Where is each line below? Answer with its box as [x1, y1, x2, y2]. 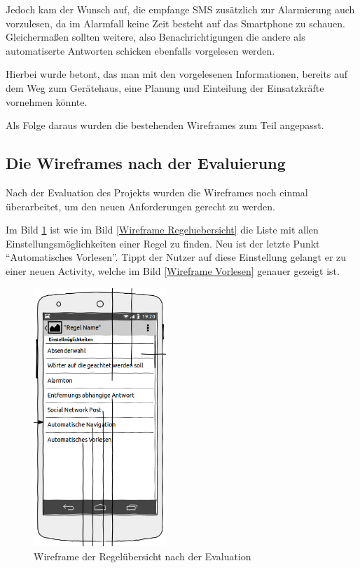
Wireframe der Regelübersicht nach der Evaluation [34, 549, 251, 564]
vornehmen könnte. [6, 94, 88, 109]
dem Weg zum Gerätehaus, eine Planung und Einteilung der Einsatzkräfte [6, 80, 324, 95]
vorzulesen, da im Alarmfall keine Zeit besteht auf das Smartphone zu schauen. [6, 15, 345, 30]
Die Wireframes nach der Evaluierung [6, 152, 286, 174]
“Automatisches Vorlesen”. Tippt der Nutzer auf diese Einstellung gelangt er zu [6, 250, 347, 264]
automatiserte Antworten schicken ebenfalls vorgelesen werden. [6, 43, 275, 58]
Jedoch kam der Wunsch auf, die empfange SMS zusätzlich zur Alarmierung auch [6, 2, 355, 16]
